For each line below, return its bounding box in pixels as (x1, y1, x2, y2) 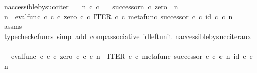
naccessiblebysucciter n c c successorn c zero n (4, 1, 178, 11)
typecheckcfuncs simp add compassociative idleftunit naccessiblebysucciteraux (4, 30, 251, 41)
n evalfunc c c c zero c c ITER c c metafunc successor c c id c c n (4, 11, 233, 21)
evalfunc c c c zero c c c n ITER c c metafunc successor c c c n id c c (11, 50, 253, 61)
